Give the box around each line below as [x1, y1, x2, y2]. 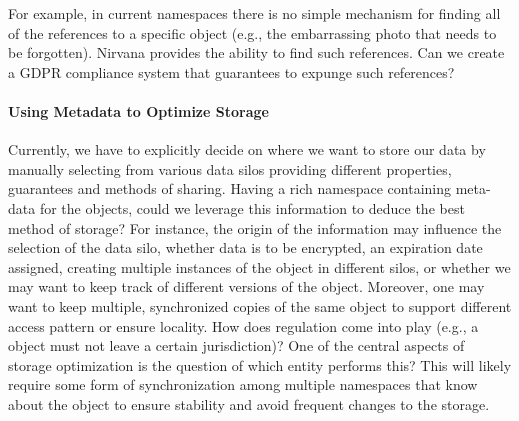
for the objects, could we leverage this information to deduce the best [39, 197, 465, 218]
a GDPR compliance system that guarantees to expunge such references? [8, 61, 455, 82]
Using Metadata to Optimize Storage [8, 100, 269, 121]
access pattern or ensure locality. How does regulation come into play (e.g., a [8, 315, 479, 336]
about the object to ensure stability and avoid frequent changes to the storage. [8, 393, 490, 414]
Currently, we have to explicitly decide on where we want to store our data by [8, 139, 486, 160]
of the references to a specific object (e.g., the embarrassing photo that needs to [8, 22, 497, 43]
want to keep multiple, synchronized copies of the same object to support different [8, 295, 512, 316]
